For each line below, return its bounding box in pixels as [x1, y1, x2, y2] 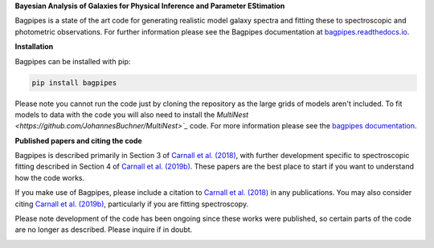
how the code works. [14, 173, 85, 182]
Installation [14, 42, 54, 51]
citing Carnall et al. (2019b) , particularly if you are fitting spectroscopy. [14, 199, 249, 209]
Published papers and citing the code [14, 136, 142, 145]
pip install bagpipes [31, 78, 117, 87]
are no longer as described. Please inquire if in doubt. [14, 225, 193, 234]
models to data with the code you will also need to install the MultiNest [14, 109, 249, 120]
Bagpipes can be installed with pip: [14, 56, 131, 66]
